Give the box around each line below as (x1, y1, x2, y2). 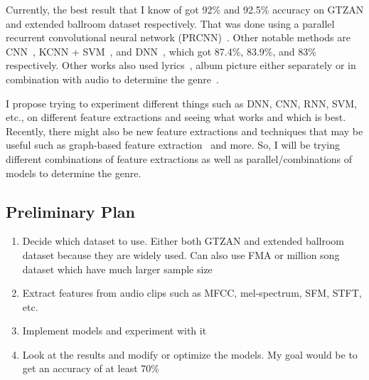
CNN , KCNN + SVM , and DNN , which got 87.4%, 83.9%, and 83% (6, 43, 316, 58)
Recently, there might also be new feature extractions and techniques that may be (6, 123, 363, 138)
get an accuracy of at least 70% (22, 361, 159, 376)
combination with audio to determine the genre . (6, 71, 219, 86)
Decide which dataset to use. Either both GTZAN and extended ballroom (22, 233, 345, 248)
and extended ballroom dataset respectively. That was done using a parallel (6, 16, 335, 31)
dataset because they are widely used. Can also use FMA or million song (22, 247, 340, 262)
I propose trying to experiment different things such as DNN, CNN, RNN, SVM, (6, 95, 357, 110)
